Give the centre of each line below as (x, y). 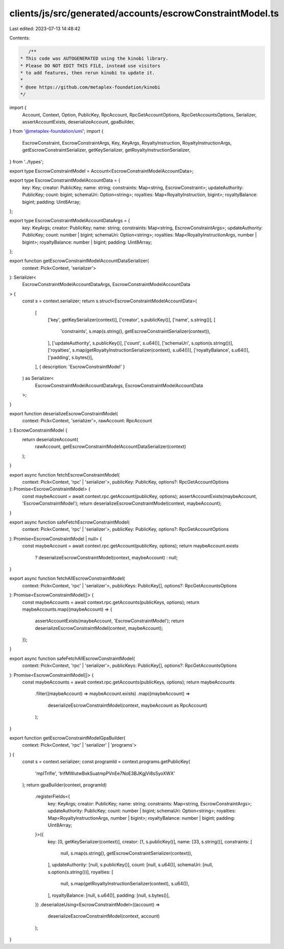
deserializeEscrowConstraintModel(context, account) (104, 916)
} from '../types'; (27, 161)
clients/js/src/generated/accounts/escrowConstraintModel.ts (144, 13)
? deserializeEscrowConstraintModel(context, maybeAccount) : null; (107, 557)
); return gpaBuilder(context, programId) (65, 785)
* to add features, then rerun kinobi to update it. (88, 73)
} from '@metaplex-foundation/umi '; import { (56, 131)
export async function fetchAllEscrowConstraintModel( (67, 578)
